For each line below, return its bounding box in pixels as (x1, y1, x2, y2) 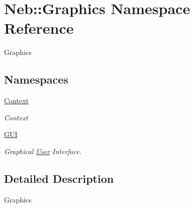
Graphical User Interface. (4, 146, 82, 156)
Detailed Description (4, 170, 114, 186)
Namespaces (4, 72, 68, 87)
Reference (4, 18, 74, 38)
